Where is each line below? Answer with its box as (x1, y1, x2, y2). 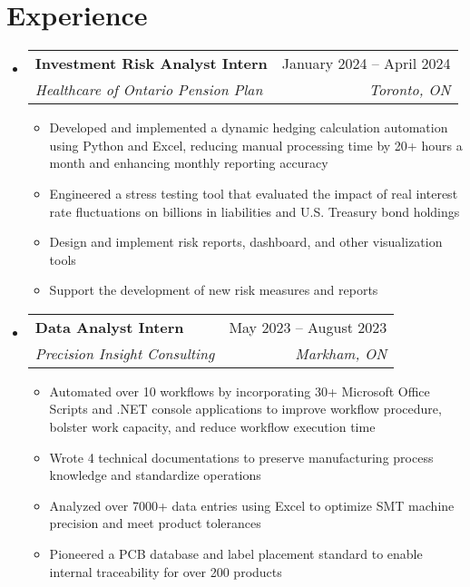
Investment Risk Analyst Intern (34, 53, 268, 74)
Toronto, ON (368, 79, 451, 101)
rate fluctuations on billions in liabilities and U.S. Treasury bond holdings (49, 201, 460, 220)
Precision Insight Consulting (34, 342, 215, 364)
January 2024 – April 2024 (281, 53, 451, 74)
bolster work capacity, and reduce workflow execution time (49, 417, 376, 436)
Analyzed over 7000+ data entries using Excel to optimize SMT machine (49, 495, 455, 514)
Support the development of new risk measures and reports (49, 280, 378, 299)
